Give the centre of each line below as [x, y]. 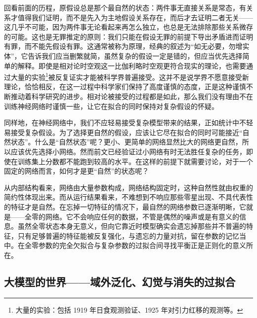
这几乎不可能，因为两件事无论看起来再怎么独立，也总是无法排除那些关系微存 [128, 27]
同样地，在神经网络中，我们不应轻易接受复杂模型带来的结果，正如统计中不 [125, 123]
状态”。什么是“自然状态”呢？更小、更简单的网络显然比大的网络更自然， [126, 142]
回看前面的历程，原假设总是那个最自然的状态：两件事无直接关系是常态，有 [125, 7]
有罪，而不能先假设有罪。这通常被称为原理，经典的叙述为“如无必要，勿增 [123, 46]
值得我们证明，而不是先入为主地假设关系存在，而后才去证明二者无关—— [135, 17]
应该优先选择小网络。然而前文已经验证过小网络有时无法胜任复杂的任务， [128, 151]
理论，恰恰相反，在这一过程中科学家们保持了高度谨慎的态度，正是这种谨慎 [125, 87]
